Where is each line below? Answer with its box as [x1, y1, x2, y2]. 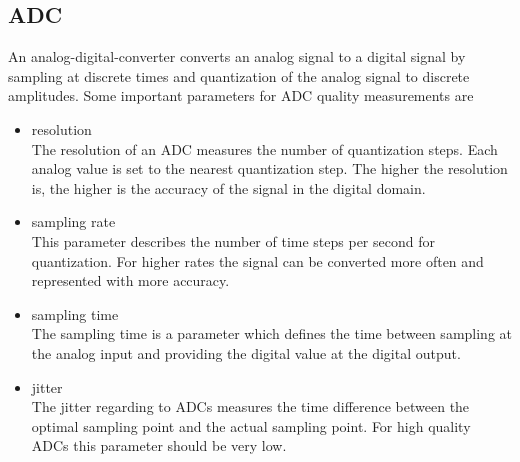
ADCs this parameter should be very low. [31, 435, 287, 456]
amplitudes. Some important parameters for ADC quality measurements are [8, 85, 474, 106]
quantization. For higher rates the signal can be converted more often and [31, 250, 484, 271]
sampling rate [31, 211, 116, 232]
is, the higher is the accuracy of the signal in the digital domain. [31, 177, 426, 198]
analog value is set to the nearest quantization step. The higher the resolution [31, 158, 508, 179]
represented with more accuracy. [31, 270, 230, 291]
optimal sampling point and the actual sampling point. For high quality [31, 415, 471, 436]
